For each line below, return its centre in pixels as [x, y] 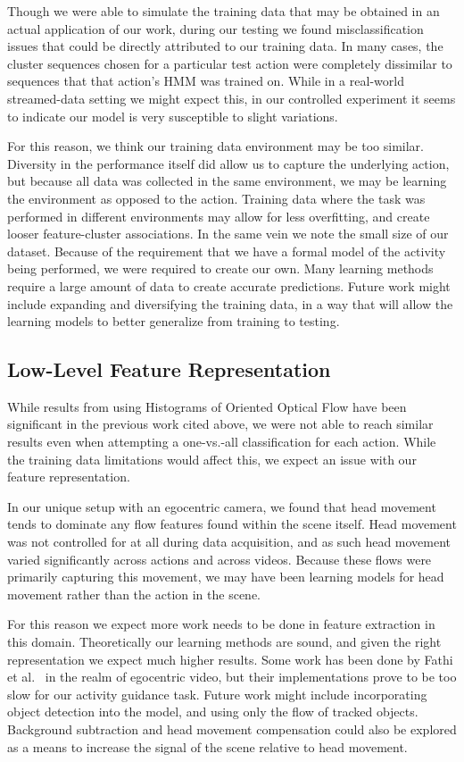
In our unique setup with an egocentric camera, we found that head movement [222, 506]
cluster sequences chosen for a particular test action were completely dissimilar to [230, 63]
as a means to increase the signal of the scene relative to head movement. [207, 746]
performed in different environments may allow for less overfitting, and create [219, 216]
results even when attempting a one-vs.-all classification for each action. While [222, 442]
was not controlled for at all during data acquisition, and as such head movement [229, 542]
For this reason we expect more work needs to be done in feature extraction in [221, 624]
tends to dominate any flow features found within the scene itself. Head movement [232, 524]
